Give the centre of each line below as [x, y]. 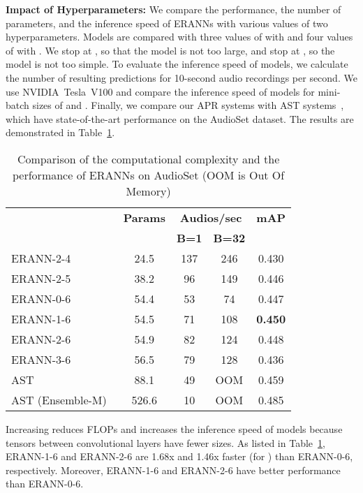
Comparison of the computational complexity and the [148, 159]
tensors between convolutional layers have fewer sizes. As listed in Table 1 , [165, 442]
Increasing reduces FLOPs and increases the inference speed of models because [174, 428]
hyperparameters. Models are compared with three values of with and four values [179, 37]
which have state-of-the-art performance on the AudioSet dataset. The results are [180, 118]
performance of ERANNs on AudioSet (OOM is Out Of [149, 175]
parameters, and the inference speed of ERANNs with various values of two [167, 23]
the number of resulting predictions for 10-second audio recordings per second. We [181, 77]
